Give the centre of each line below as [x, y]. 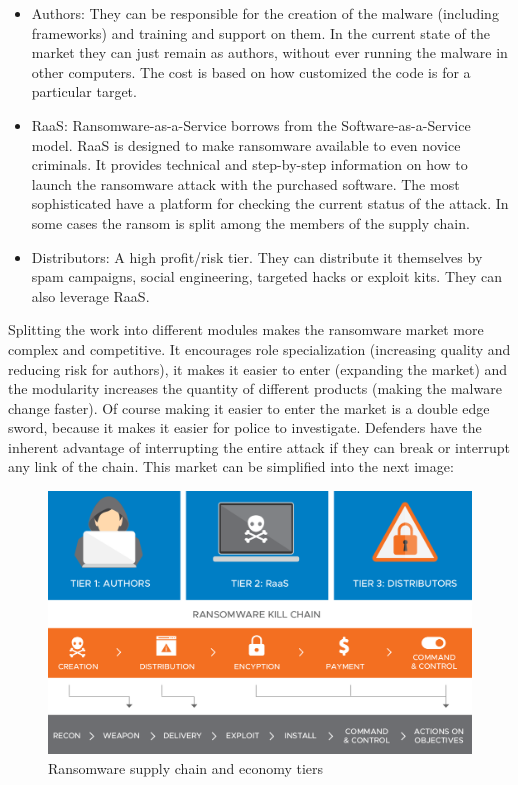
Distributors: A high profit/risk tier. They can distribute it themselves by [257, 256]
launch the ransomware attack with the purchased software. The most [245, 183]
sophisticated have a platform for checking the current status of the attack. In [270, 203]
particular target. [84, 91]
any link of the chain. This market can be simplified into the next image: [231, 466]
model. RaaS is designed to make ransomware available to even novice [246, 144]
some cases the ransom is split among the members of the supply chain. [250, 222]
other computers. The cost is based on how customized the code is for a [251, 71]
